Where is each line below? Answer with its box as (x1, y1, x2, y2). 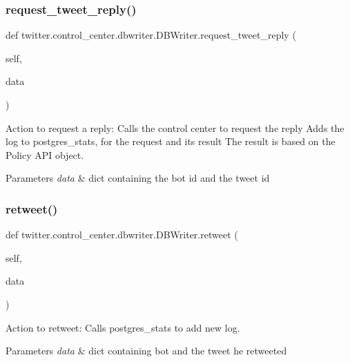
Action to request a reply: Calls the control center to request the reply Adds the (6, 120, 344, 135)
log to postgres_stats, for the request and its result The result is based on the (6, 134, 336, 149)
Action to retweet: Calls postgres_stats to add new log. (6, 320, 240, 334)
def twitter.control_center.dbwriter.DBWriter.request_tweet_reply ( (6, 28, 296, 42)
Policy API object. (6, 147, 84, 162)
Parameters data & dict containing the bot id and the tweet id (6, 171, 270, 185)
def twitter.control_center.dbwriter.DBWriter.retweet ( (6, 227, 238, 242)
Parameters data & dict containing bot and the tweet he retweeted (6, 343, 287, 358)
